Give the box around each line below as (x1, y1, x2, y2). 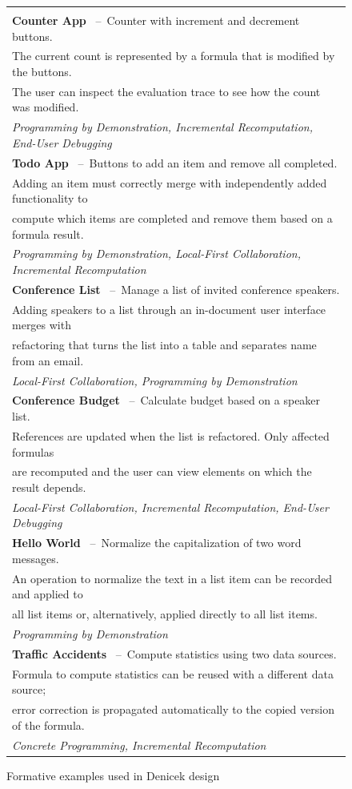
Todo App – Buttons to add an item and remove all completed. (12, 154, 338, 171)
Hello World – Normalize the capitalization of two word (12, 534, 302, 551)
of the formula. (12, 716, 85, 733)
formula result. (12, 225, 84, 242)
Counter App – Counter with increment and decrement (12, 12, 300, 28)
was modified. (12, 99, 79, 115)
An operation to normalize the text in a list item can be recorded (12, 570, 332, 586)
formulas (12, 443, 54, 460)
